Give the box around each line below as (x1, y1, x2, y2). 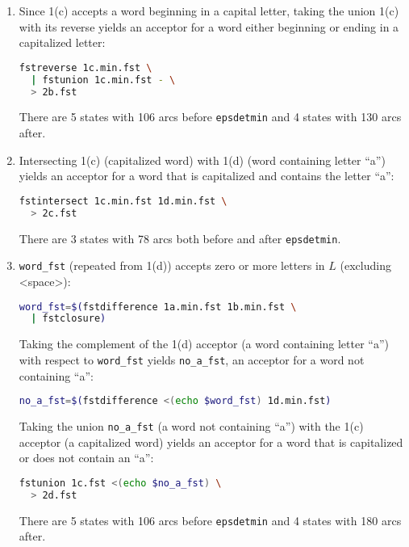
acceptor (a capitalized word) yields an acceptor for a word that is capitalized (19, 433, 403, 450)
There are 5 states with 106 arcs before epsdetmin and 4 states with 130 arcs (19, 108, 402, 125)
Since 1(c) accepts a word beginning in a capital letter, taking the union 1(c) (19, 2, 399, 19)
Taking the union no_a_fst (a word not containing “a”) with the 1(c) (19, 417, 364, 434)
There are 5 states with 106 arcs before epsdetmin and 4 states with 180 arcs (19, 511, 402, 528)
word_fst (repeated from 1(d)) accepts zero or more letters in (19, 257, 325, 274)
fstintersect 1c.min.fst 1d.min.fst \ (19, 195, 227, 207)
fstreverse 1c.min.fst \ (19, 61, 152, 74)
